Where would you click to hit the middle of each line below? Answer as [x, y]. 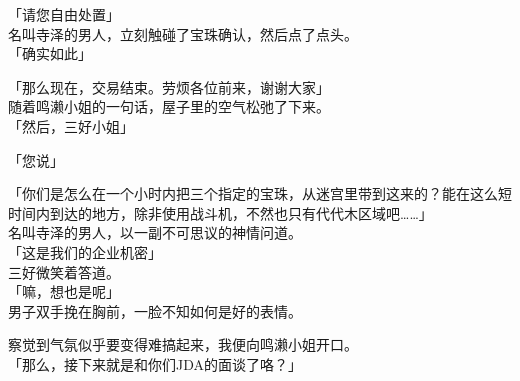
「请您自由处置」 [64, 14]
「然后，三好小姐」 [71, 125]
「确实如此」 [50, 53]
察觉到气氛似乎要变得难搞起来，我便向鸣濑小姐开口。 [183, 344]
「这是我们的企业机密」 [85, 251]
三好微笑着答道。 [64, 271]
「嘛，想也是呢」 [64, 291]
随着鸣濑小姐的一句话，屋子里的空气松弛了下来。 [169, 106]
